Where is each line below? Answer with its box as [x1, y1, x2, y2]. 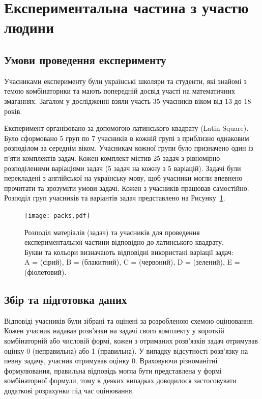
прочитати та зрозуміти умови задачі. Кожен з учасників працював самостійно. [4, 182, 249, 193]
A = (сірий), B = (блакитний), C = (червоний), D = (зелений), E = [24, 256, 240, 267]
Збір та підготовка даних [4, 291, 127, 307]
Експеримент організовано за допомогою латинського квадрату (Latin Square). [4, 123, 249, 133]
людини [4, 17, 54, 38]
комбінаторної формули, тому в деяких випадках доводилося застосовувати [4, 375, 237, 386]
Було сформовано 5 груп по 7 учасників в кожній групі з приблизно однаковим [4, 132, 249, 143]
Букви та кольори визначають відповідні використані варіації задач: [24, 246, 234, 257]
